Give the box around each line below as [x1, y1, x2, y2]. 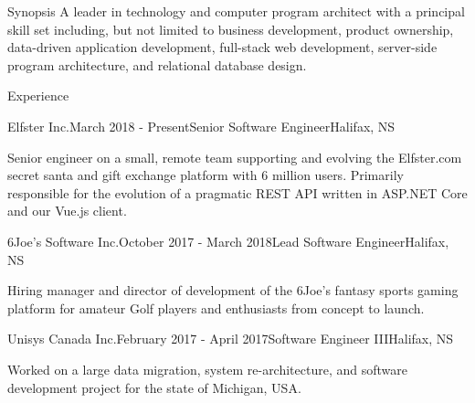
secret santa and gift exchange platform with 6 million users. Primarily [7, 165, 404, 185]
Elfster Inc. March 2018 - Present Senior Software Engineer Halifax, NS [7, 116, 396, 135]
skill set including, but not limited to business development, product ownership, [7, 19, 454, 38]
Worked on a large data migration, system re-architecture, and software [7, 359, 407, 378]
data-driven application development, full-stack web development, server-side [7, 37, 438, 57]
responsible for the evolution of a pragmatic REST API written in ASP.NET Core [7, 183, 468, 202]
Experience [7, 86, 69, 105]
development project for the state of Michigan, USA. [7, 377, 301, 397]
